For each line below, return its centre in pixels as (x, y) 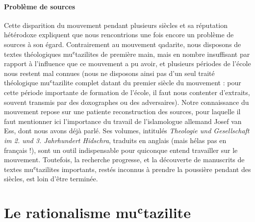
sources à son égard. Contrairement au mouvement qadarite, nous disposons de (123, 44)
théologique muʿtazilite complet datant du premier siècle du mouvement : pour (123, 83)
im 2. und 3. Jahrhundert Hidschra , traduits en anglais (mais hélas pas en (115, 140)
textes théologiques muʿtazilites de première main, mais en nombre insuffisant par (127, 54)
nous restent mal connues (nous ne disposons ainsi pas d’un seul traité (109, 73)
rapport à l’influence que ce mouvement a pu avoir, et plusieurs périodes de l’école (127, 63)
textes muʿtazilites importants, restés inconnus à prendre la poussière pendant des (127, 169)
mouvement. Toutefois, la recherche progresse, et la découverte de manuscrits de (124, 160)
